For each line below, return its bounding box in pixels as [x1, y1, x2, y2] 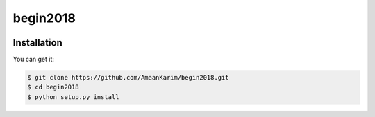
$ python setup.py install [27, 93, 119, 100]
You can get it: [12, 55, 55, 64]
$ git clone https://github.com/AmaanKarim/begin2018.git [27, 73, 229, 82]
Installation [12, 37, 62, 48]
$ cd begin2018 [27, 83, 79, 91]
